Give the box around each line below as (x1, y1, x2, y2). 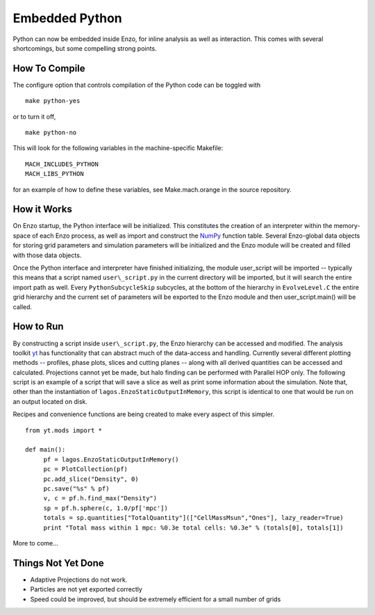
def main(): (25, 445, 66, 454)
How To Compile (12, 63, 86, 74)
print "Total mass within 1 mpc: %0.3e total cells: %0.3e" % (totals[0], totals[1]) (43, 523, 344, 532)
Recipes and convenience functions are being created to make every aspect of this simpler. (12, 410, 274, 418)
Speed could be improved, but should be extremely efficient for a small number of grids (30, 595, 281, 603)
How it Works (12, 204, 72, 215)
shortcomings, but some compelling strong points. (12, 44, 157, 52)
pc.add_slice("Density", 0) (43, 475, 139, 483)
